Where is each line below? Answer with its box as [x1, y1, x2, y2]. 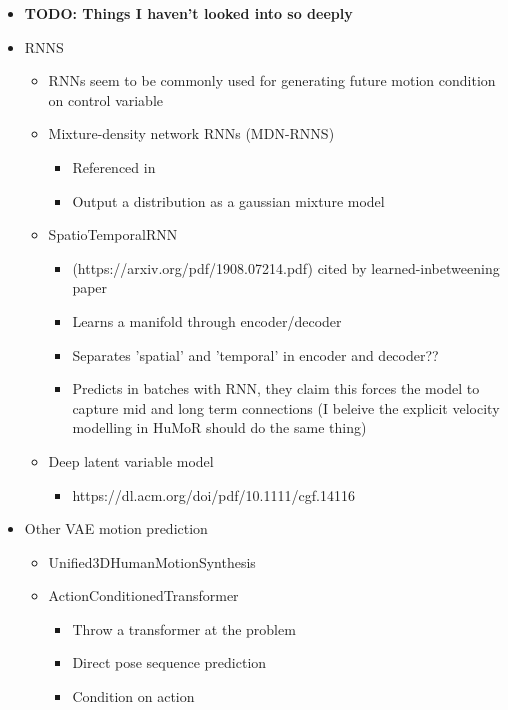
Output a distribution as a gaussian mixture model [72, 190, 385, 211]
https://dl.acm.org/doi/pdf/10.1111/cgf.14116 [72, 484, 355, 505]
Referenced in [72, 156, 156, 177]
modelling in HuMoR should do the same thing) [72, 417, 367, 438]
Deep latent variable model [48, 450, 214, 471]
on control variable [48, 89, 164, 110]
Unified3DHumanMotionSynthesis [48, 551, 256, 572]
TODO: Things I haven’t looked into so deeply [24, 3, 353, 23]
